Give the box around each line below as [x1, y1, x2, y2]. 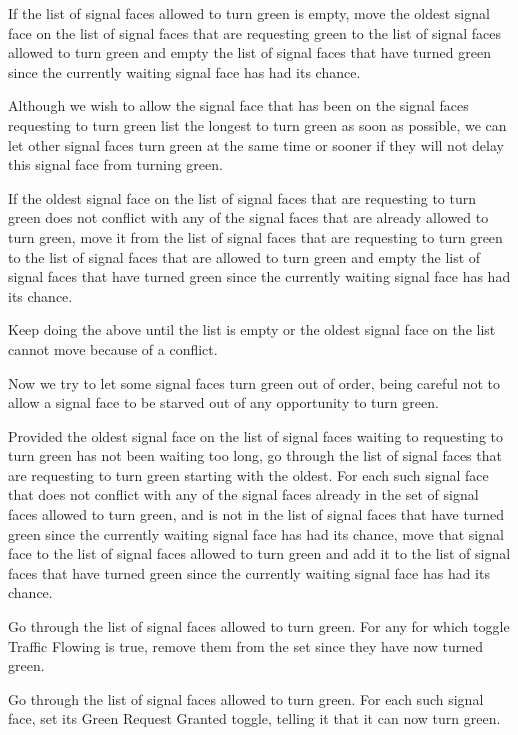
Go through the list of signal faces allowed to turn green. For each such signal [8, 688, 484, 709]
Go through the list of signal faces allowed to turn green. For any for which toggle [8, 616, 510, 637]
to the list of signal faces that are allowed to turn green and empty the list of [8, 246, 481, 267]
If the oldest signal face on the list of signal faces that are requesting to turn [8, 187, 477, 208]
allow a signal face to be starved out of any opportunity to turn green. [8, 392, 439, 413]
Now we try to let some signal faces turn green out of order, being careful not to [8, 372, 500, 393]
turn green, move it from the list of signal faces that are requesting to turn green [8, 226, 503, 247]
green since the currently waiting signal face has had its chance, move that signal [8, 523, 504, 544]
